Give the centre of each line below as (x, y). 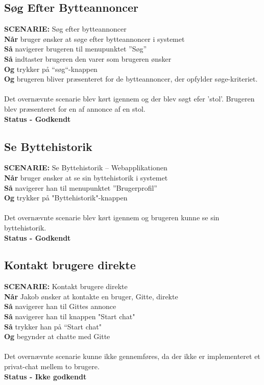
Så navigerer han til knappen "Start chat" (70, 316)
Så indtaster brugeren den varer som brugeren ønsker (88, 58)
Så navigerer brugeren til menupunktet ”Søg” (76, 49)
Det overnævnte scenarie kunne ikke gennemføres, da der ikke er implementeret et (132, 356)
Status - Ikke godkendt (45, 376)
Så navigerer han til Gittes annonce (60, 306)
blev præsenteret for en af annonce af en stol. (75, 108)
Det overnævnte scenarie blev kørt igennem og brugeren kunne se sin (112, 217)
